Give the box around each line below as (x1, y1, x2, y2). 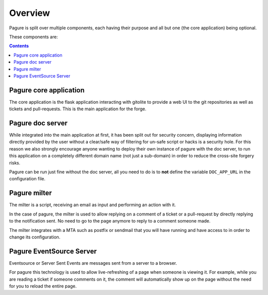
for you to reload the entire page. (9, 283, 77, 289)
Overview (9, 7, 50, 18)
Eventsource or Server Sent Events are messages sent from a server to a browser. (9, 260, 177, 266)
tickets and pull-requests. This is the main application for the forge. (9, 106, 146, 112)
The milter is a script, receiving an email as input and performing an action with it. (9, 202, 176, 208)
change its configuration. (9, 234, 61, 240)
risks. (9, 159, 21, 166)
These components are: (9, 34, 58, 40)
